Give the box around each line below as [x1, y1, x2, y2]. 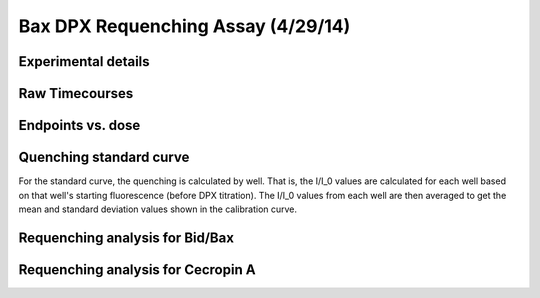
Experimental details [18, 53, 150, 70]
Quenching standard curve [18, 149, 190, 166]
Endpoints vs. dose [18, 117, 141, 134]
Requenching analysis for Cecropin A [18, 261, 256, 278]
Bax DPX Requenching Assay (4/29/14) [18, 15, 351, 37]
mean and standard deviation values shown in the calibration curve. [18, 203, 298, 215]
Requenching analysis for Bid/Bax [18, 229, 235, 246]
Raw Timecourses [18, 85, 134, 102]
